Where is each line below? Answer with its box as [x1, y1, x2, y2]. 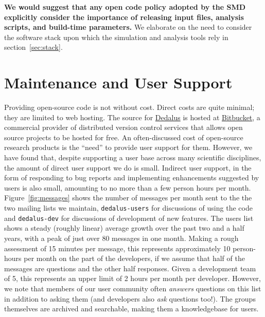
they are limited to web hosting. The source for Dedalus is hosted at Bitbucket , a [4, 111, 260, 122]
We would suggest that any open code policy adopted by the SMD [4, 2, 246, 12]
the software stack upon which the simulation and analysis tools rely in [4, 31, 228, 42]
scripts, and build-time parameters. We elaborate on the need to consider [4, 22, 252, 32]
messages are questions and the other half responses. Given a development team [4, 263, 256, 273]
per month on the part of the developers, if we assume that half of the [24, 253, 245, 264]
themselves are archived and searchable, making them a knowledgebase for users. [4, 303, 259, 314]
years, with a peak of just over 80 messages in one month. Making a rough [4, 232, 239, 243]
